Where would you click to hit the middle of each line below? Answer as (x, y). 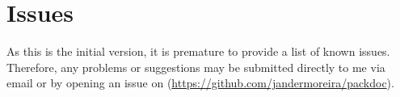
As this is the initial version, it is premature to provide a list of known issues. (198, 51)
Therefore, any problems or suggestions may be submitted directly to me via (196, 67)
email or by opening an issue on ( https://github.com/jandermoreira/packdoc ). (200, 83)
